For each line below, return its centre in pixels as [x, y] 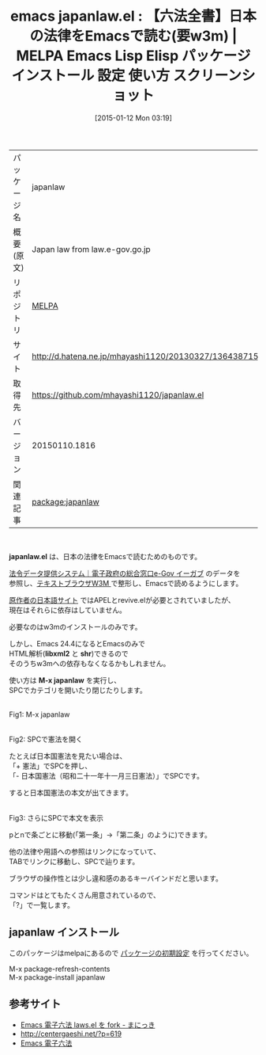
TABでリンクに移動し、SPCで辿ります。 [74, 861]
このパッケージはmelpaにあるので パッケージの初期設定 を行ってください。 [131, 953]
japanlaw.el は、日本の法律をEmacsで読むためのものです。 [105, 556]
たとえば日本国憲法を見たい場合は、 [68, 756]
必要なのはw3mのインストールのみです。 [75, 627]
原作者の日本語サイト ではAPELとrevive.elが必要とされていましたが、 [122, 600]
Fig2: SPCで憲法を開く [46, 739]
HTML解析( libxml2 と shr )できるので [69, 653]
